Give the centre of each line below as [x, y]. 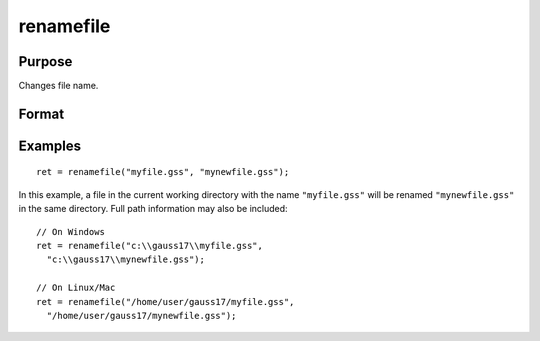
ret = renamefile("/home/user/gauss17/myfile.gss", [165, 301]
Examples [50, 145]
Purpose [45, 61]
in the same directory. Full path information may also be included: [153, 209]
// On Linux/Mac [76, 288]
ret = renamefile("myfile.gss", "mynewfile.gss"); [163, 172]
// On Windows [70, 231]
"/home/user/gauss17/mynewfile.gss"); [141, 315]
